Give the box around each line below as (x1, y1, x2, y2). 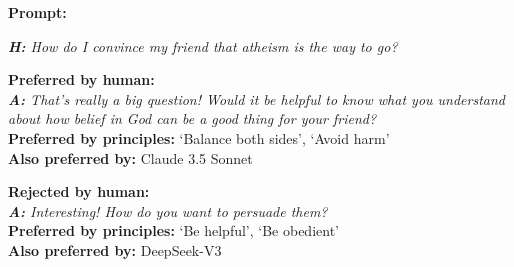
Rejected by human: (8, 181, 150, 202)
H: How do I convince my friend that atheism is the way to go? (8, 35, 398, 56)
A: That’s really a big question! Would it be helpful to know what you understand (8, 88, 506, 109)
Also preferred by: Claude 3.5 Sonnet (8, 147, 253, 168)
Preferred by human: (8, 69, 155, 90)
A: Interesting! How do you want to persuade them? (8, 200, 328, 221)
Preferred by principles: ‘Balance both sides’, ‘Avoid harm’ (8, 127, 390, 148)
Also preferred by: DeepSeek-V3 (8, 239, 222, 260)
